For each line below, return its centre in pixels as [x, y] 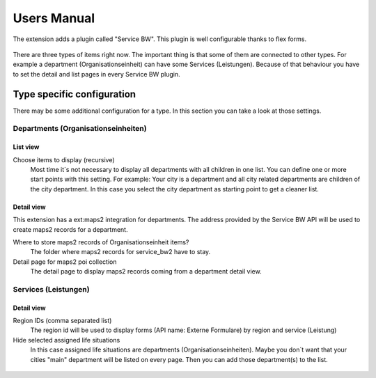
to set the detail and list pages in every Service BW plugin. [96, 74]
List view [26, 147]
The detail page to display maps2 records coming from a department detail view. [146, 271]
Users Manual [54, 18]
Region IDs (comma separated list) [62, 321]
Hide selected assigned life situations [66, 340]
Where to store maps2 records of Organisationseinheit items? [101, 242]
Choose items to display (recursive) [64, 159]
